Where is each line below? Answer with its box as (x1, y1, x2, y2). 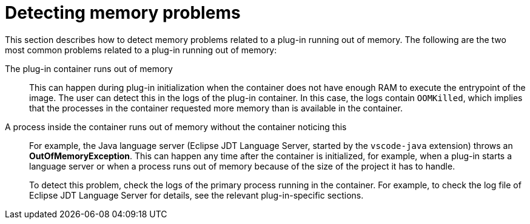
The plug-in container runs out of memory (5, 63, 173, 74)
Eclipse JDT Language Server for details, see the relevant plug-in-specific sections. (29, 189, 364, 200)
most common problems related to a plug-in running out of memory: (5, 44, 277, 55)
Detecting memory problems (5, 2, 241, 23)
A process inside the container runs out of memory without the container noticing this (5, 121, 347, 132)
